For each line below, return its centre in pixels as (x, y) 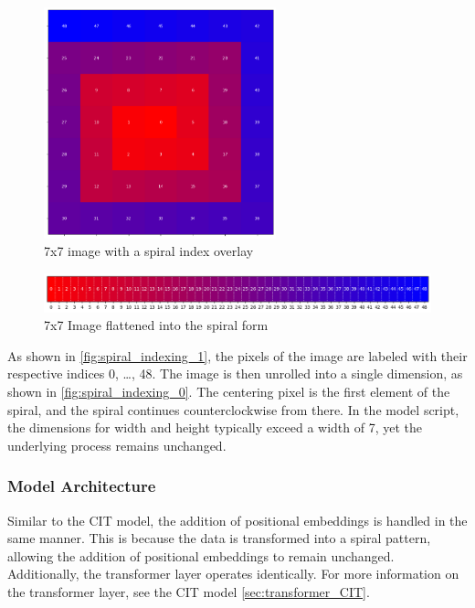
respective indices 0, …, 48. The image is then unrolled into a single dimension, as (235, 373)
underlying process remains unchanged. (117, 445)
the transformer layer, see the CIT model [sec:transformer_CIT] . (189, 591)
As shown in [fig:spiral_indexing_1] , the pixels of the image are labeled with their (237, 355)
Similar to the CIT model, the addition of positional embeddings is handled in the (237, 520)
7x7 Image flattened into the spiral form (156, 325)
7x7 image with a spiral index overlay (149, 251)
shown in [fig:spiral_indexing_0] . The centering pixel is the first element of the (229, 391)
